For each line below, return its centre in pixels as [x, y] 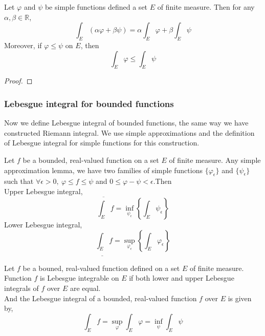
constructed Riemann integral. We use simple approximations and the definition [129, 132]
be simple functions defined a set [96, 7]
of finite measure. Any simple [215, 160]
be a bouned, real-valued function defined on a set [101, 268]
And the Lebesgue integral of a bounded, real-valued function [101, 298]
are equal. [85, 288]
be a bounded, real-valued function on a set [91, 160]
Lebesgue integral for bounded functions [89, 103]
